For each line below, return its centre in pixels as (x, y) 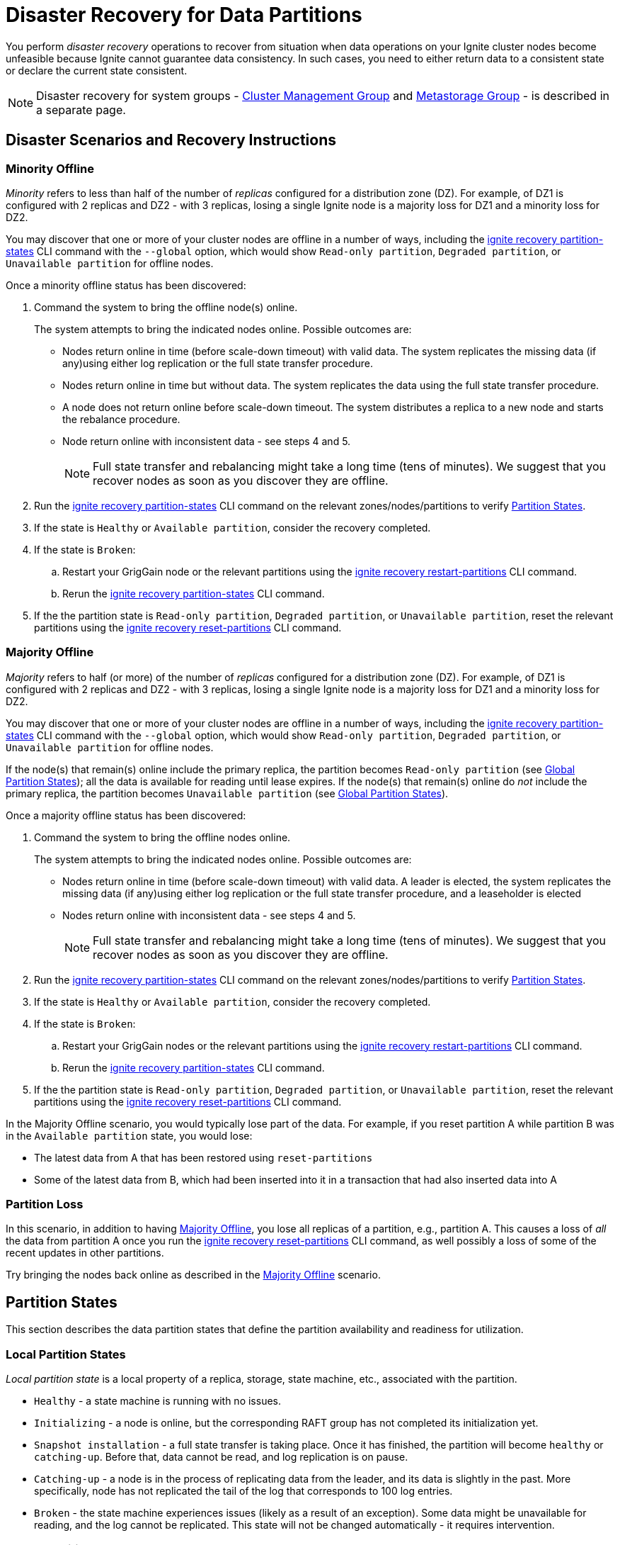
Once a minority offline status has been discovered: (126, 285)
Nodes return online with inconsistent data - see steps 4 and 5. (209, 915)
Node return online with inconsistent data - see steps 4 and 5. (207, 441)
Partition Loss (45, 1204)
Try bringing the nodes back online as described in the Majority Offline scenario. (193, 1275)
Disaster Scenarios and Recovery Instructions (171, 140)
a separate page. (81, 109)
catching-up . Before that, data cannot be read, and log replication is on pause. (221, 1457)
